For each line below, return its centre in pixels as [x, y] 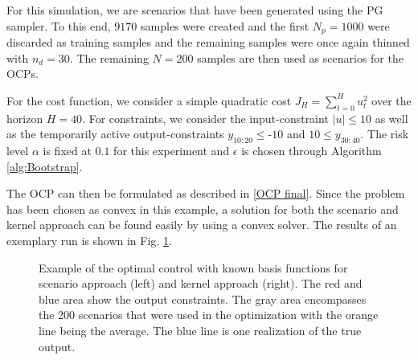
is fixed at [67, 151]
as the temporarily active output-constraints [115, 134]
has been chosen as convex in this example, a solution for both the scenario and [203, 209]
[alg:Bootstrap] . [45, 166]
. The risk [385, 134]
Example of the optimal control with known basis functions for [193, 267]
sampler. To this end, [59, 25]
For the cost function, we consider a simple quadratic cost [149, 100]
